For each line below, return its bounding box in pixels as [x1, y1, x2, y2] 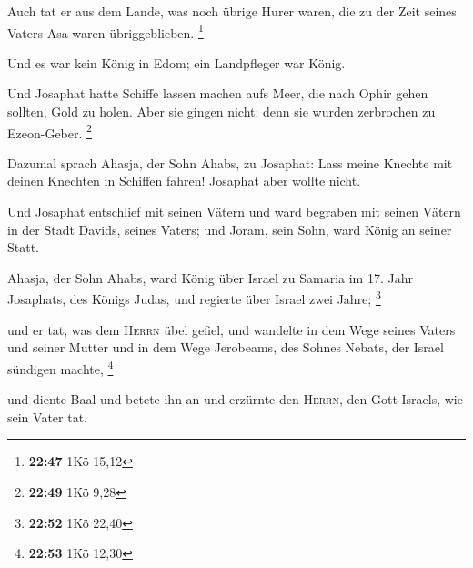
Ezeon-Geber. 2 [7, 120, 92, 142]
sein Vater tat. [7, 407, 88, 426]
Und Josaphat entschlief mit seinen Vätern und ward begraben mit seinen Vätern [7, 202, 461, 221]
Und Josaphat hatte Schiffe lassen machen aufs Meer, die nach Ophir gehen [7, 84, 428, 103]
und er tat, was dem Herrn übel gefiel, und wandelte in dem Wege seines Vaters [7, 319, 456, 339]
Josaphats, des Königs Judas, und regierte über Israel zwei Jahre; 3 [7, 287, 381, 309]
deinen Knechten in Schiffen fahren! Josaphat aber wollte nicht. [7, 171, 361, 190]
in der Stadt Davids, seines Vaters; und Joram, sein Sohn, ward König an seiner [7, 219, 452, 238]
